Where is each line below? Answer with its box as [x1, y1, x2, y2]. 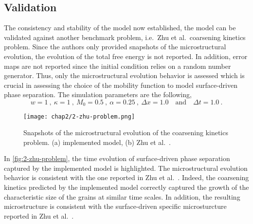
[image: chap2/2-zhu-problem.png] [23, 113, 135, 121]
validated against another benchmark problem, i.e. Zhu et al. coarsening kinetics [4, 32, 246, 42]
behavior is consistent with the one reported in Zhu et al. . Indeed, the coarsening [4, 172, 249, 183]
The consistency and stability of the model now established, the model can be [4, 22, 236, 33]
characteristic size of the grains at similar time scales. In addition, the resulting [4, 191, 240, 202]
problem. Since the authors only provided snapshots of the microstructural [4, 41, 226, 52]
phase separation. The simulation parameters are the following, [4, 89, 192, 100]
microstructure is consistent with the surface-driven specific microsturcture [4, 201, 227, 211]
